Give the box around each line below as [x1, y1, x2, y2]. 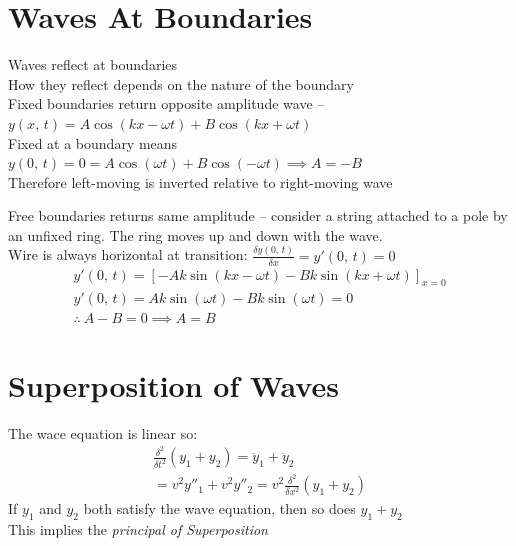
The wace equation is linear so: [8, 422, 198, 443]
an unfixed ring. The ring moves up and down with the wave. [8, 224, 383, 245]
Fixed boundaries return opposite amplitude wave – [8, 93, 325, 114]
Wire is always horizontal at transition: [8, 244, 248, 265]
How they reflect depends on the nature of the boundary [8, 73, 354, 94]
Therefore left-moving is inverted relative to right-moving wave [8, 171, 393, 192]
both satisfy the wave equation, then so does [83, 498, 356, 519]
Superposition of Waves [8, 364, 339, 405]
